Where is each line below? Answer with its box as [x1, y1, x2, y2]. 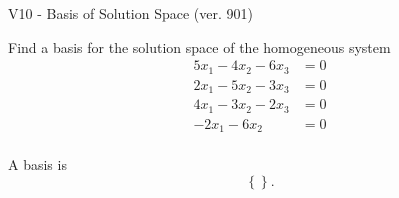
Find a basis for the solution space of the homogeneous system [8, 36, 391, 57]
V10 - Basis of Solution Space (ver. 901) [8, 3, 253, 23]
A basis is [8, 154, 67, 175]
